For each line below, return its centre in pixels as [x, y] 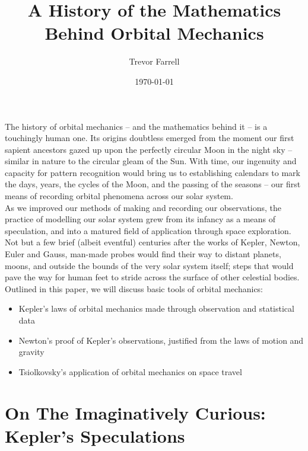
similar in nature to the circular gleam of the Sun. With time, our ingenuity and [151, 161]
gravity [31, 352]
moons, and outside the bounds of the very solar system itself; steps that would [149, 265]
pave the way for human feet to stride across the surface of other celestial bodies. [152, 277]
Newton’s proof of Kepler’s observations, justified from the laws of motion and [161, 340]
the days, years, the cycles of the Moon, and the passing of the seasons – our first [153, 184]
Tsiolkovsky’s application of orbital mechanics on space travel [130, 371]
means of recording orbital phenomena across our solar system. [119, 196]
